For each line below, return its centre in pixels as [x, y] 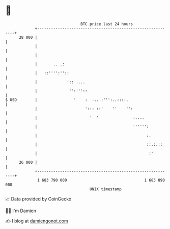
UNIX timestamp [106, 189]
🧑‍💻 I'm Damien [21, 211]
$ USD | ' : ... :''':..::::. [67, 100]
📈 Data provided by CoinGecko [38, 199]
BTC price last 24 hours [107, 24]
